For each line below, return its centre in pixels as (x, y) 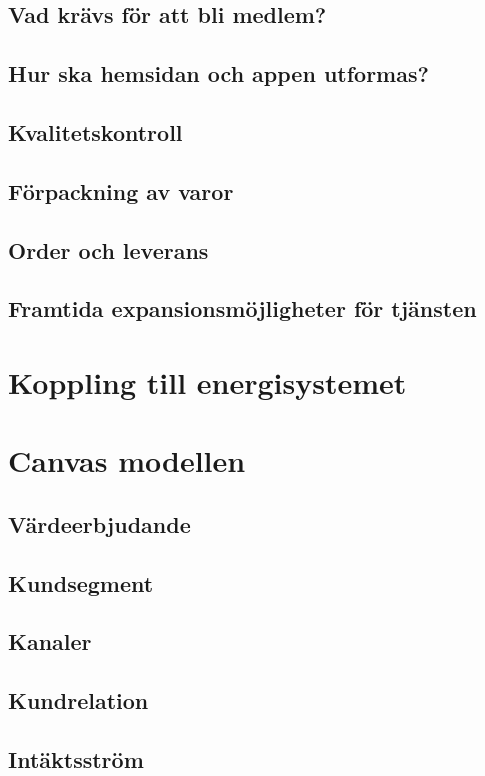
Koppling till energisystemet (207, 381)
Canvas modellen (127, 460)
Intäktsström (76, 758)
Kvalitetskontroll (95, 131)
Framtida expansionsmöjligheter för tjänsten (242, 308)
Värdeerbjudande (99, 523)
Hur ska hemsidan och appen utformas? (218, 73)
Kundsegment (81, 582)
